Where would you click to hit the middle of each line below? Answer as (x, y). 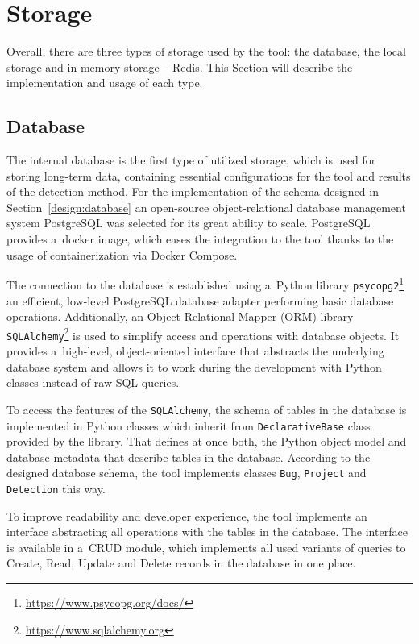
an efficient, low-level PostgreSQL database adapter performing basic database (200, 300)
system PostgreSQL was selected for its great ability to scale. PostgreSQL (189, 223)
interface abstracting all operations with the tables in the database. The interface (207, 532)
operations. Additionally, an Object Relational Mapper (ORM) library (180, 316)
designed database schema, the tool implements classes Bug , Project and (187, 473)
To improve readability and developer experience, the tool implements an (187, 515)
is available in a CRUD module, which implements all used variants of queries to (206, 547)
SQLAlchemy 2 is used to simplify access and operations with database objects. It (203, 334)
